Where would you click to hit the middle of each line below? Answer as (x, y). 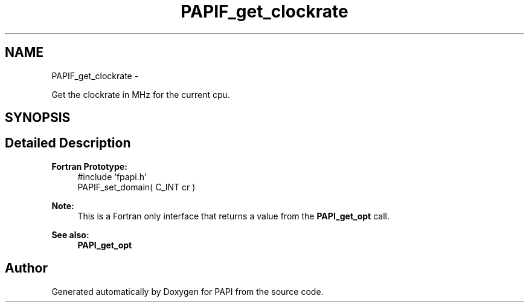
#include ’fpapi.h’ (112, 176)
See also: (70, 234)
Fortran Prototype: (89, 166)
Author (26, 268)
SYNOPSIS (38, 118)
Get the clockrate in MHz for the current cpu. (141, 94)
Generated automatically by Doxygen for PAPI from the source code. (188, 291)
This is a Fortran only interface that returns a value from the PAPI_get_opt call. (233, 216)
